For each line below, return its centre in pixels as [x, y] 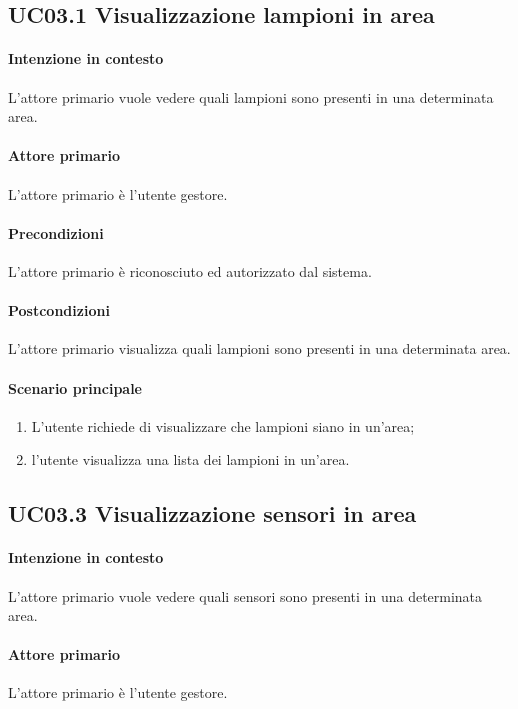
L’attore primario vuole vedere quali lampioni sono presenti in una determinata [251, 96]
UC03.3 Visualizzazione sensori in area [212, 513]
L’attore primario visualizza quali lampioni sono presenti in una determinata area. [259, 348]
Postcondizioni [59, 310]
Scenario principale [75, 387]
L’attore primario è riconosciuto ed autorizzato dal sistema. [190, 270]
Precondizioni [56, 232]
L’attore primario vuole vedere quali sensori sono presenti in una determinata [245, 595]
